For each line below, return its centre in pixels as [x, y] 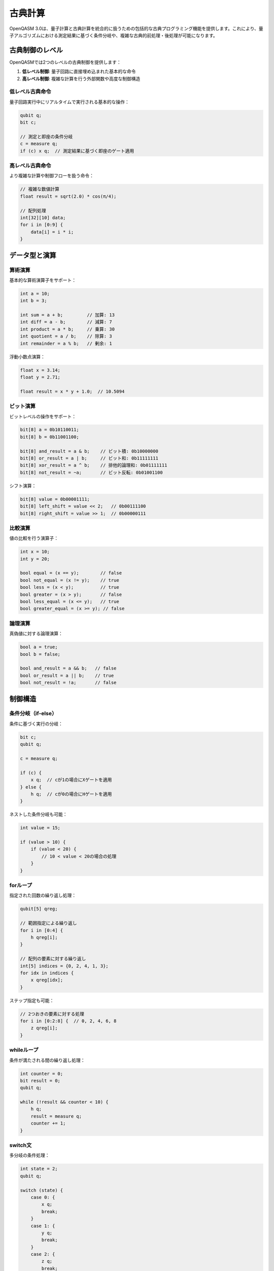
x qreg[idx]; [47, 980]
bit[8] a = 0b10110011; [50, 430]
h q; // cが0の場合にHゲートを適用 [71, 794]
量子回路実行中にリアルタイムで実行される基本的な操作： [69, 102]
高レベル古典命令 [30, 166]
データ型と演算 [33, 255]
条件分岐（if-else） [33, 713]
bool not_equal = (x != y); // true [70, 580]
